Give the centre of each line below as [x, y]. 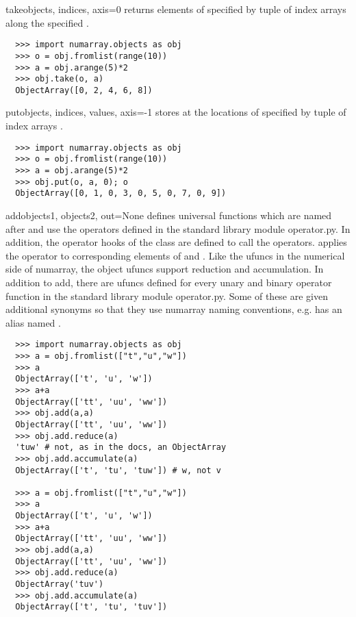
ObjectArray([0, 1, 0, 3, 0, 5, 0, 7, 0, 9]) [121, 193]
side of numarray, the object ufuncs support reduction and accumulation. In [165, 269]
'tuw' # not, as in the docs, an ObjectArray [121, 448]
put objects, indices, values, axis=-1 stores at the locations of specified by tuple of [176, 112]
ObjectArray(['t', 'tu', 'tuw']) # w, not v [118, 470]
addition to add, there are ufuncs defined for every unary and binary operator [169, 282]
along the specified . [47, 22]
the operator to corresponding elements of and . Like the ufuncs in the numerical [175, 255]
